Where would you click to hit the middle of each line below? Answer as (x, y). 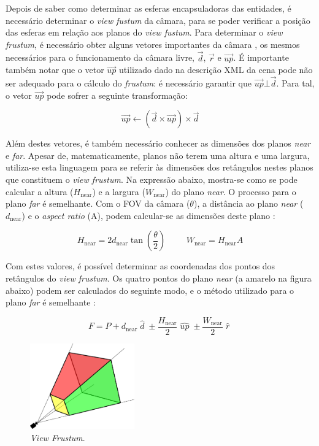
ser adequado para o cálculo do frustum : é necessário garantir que (129, 83)
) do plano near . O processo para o (231, 191)
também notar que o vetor (55, 70)
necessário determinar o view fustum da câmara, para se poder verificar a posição (158, 20)
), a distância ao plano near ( (248, 203)
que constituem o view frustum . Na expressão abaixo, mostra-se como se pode (152, 179)
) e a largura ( (119, 191)
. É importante (261, 57)
